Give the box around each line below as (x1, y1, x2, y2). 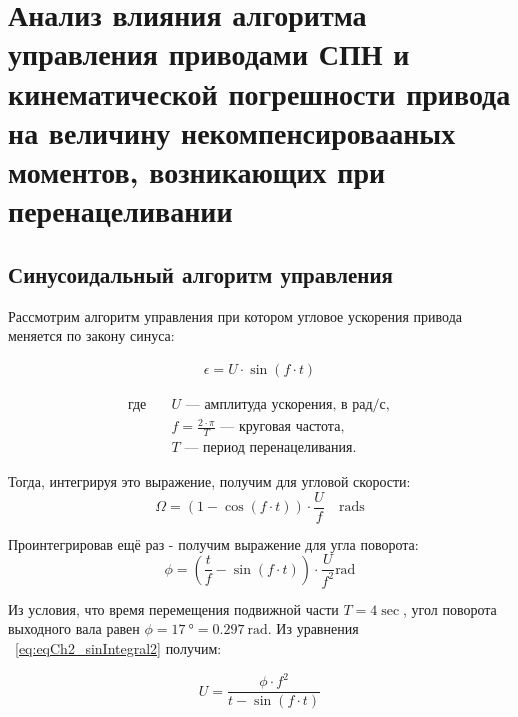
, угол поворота (403, 598, 497, 619)
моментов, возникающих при (8, 150, 386, 191)
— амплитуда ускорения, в (185, 397, 348, 412)
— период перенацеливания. (184, 441, 357, 456)
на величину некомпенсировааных (8, 111, 456, 152)
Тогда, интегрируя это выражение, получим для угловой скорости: (8, 471, 411, 492)
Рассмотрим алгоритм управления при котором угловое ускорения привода (8, 305, 463, 326)
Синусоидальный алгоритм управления (8, 258, 393, 289)
